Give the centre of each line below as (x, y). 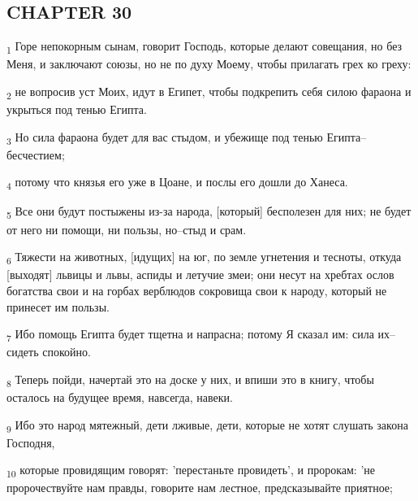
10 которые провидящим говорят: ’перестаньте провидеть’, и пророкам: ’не (191, 471)
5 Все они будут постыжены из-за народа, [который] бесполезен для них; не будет (209, 212)
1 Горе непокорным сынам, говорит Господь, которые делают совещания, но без (205, 47)
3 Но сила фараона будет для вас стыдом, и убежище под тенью (165, 137)
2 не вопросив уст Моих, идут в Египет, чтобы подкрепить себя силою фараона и (209, 92)
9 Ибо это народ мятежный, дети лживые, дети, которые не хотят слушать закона (207, 425)
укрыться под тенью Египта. (77, 109)
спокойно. (67, 352)
